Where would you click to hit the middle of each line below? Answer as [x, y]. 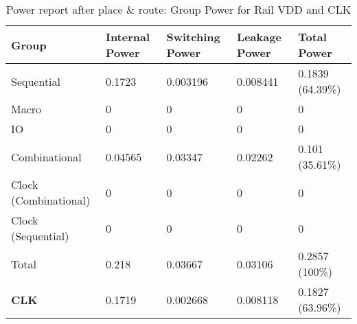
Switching [193, 37]
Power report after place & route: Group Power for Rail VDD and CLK [178, 9]
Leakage [259, 37]
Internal [128, 37]
